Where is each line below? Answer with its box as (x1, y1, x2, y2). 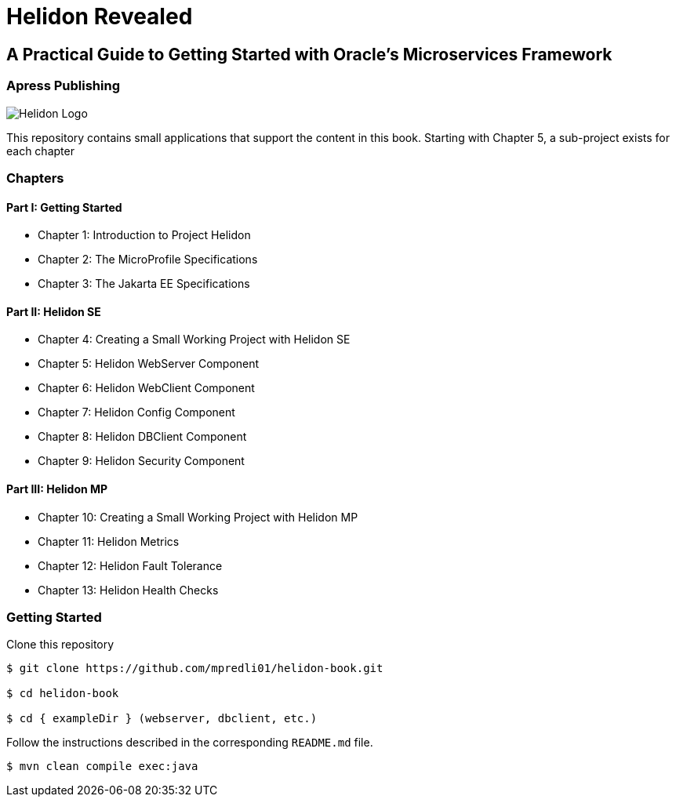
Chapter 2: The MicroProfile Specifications (38, 253, 258, 267)
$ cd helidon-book (6, 687, 119, 700)
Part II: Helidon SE (6, 304, 101, 318)
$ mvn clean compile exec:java (6, 760, 198, 773)
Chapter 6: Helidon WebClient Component (38, 381, 255, 395)
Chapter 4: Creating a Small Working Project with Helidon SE (38, 332, 351, 347)
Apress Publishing (6, 78, 120, 94)
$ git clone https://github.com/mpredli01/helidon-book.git (6, 662, 383, 675)
